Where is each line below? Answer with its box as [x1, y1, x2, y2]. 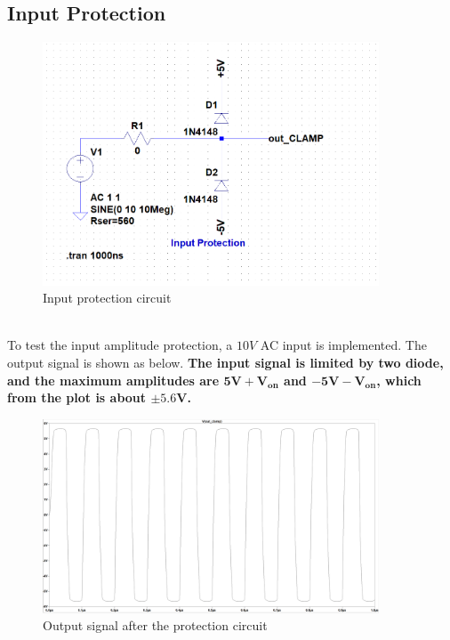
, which [376, 370, 422, 389]
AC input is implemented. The [260, 336, 427, 354]
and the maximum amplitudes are [7, 370, 220, 389]
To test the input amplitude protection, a [7, 336, 233, 354]
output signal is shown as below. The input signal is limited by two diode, [7, 352, 444, 371]
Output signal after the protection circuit [43, 616, 268, 635]
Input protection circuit [43, 288, 172, 307]
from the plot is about [7, 388, 147, 407]
